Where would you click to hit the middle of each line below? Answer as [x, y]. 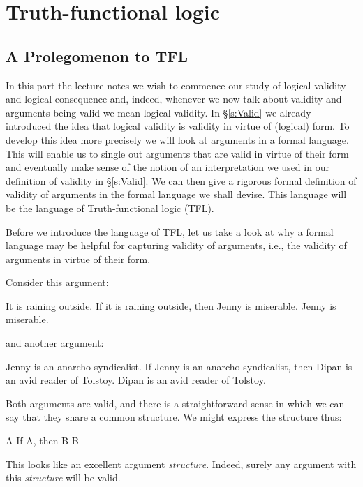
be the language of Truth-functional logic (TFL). [110, 208]
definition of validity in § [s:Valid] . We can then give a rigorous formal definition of [181, 180]
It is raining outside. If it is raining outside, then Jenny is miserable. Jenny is [171, 305]
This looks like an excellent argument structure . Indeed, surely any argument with [181, 464]
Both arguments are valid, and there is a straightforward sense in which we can [175, 403]
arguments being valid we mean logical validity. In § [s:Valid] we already [158, 112]
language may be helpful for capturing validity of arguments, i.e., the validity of [176, 245]
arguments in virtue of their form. [78, 259]
